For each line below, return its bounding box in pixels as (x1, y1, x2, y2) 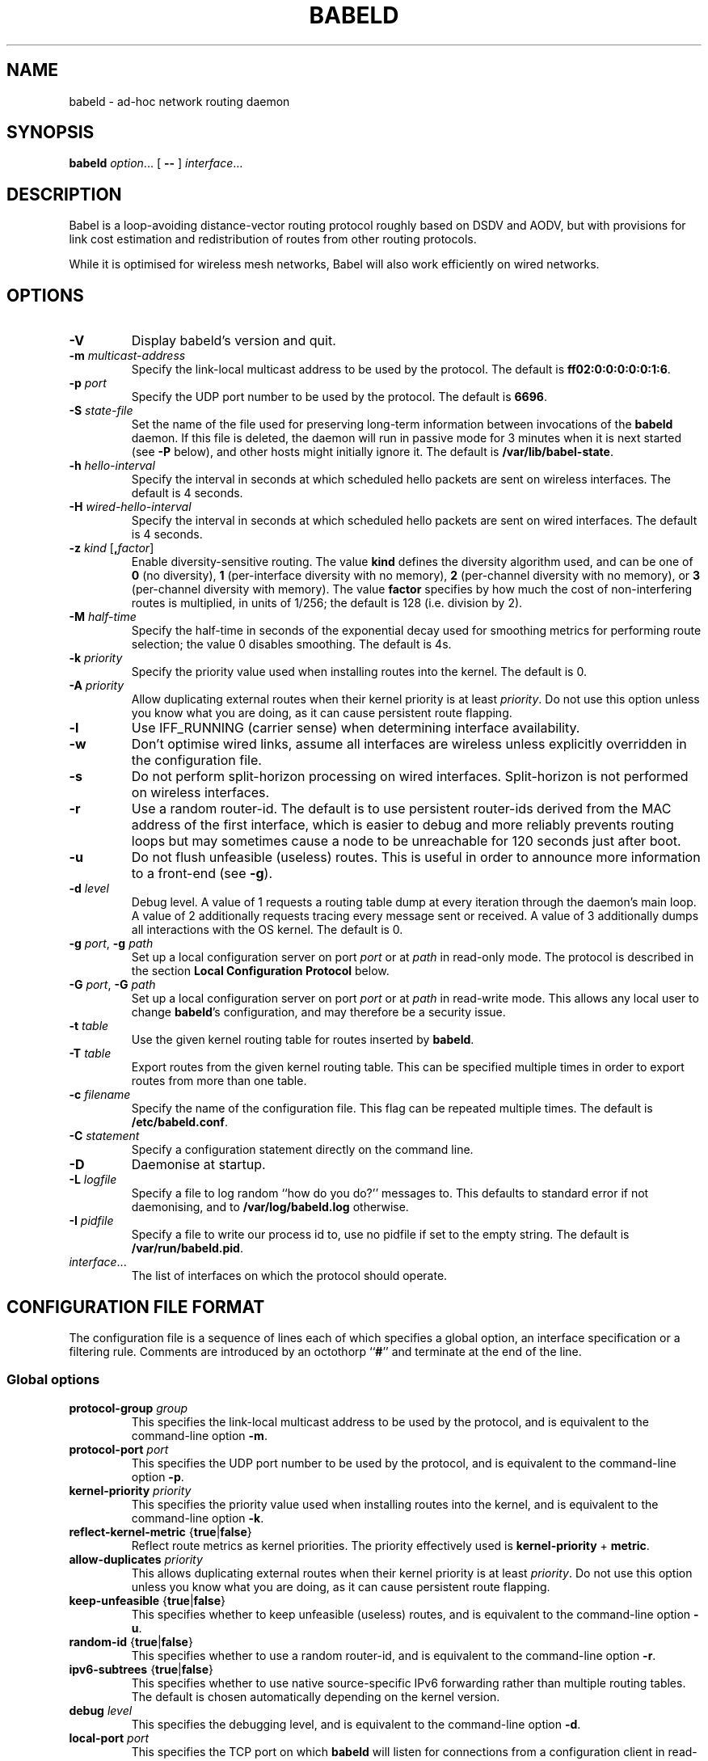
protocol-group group (69, 1400, 188, 1415)
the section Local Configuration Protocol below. (131, 964, 390, 978)
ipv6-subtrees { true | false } (69, 1662, 214, 1676)
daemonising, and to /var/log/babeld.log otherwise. (131, 1200, 409, 1214)
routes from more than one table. (131, 1074, 307, 1088)
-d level (69, 881, 109, 896)
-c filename (69, 1087, 131, 1102)
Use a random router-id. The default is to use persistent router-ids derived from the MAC (131, 800, 672, 817)
